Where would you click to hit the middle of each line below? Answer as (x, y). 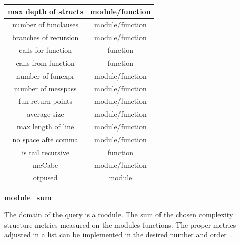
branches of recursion (45, 37)
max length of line (46, 127)
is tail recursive (45, 152)
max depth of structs (46, 11)
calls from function (45, 62)
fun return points (46, 101)
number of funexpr (45, 75)
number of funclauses (46, 24)
